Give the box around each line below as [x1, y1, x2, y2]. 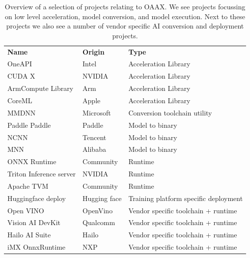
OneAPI [7, 58, 32, 69]
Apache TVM [7, 180, 49, 191]
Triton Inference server [7, 169, 76, 179]
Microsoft [83, 107, 111, 117]
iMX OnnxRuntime [7, 242, 66, 252]
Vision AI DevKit [7, 217, 60, 228]
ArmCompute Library [7, 83, 74, 93]
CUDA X [7, 71, 35, 81]
